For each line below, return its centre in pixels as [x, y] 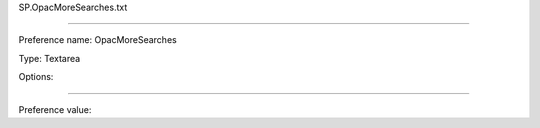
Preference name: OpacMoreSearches [97, 40]
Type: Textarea [49, 58]
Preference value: [55, 109]
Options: [36, 77]
